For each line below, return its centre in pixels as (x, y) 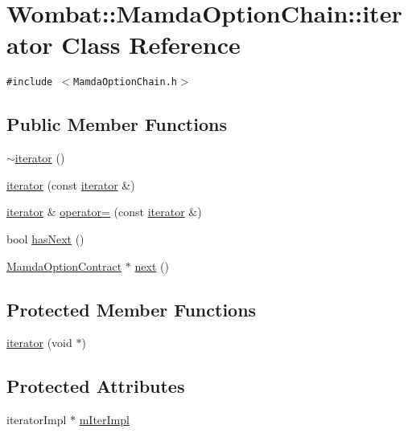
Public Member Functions (117, 124)
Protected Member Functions (132, 309)
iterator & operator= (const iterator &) (104, 212)
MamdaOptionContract (64, 266)
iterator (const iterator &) (71, 184)
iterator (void (39, 343)
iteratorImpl (37, 420)
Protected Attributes (96, 386)
